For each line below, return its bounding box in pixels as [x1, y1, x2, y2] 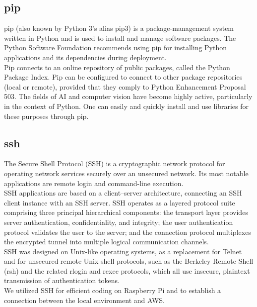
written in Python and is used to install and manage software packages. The [4, 32, 236, 43]
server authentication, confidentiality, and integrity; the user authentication [4, 216, 233, 227]
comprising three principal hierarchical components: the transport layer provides [4, 207, 248, 217]
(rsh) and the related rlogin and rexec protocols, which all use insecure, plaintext [4, 265, 250, 276]
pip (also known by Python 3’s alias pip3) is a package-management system [4, 23, 234, 33]
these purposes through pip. [4, 110, 89, 121]
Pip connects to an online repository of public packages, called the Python [4, 62, 230, 72]
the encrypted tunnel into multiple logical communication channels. [4, 236, 209, 247]
